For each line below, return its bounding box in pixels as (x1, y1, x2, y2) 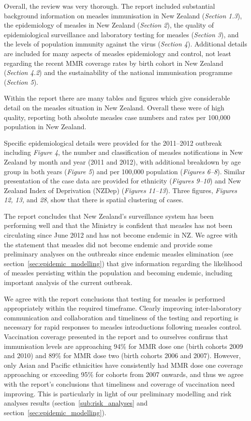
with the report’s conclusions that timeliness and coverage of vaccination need (4, 378, 235, 389)
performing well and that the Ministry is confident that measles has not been (4, 220, 233, 230)
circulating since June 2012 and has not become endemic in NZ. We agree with (4, 230, 238, 240)
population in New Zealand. (4, 121, 87, 132)
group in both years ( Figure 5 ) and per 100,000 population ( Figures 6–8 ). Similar (4, 166, 245, 176)
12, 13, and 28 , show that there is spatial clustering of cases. (4, 195, 184, 205)
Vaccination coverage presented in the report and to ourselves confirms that (4, 331, 228, 341)
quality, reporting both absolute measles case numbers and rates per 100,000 (4, 112, 231, 122)
